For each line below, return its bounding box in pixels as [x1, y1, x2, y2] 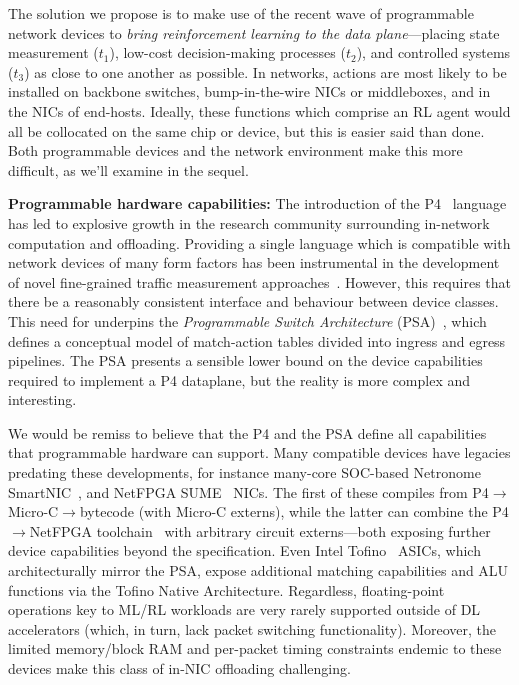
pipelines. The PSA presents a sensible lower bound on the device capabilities [8, 350, 483, 371]
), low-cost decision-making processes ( [109, 42, 346, 63]
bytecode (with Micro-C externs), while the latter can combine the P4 [79, 501, 509, 522]
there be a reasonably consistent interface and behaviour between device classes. [8, 291, 499, 312]
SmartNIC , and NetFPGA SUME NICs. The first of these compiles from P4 [8, 481, 489, 502]
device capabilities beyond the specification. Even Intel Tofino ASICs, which [8, 540, 481, 561]
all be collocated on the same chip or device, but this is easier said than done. [8, 120, 485, 141]
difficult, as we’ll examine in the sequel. [8, 159, 249, 180]
